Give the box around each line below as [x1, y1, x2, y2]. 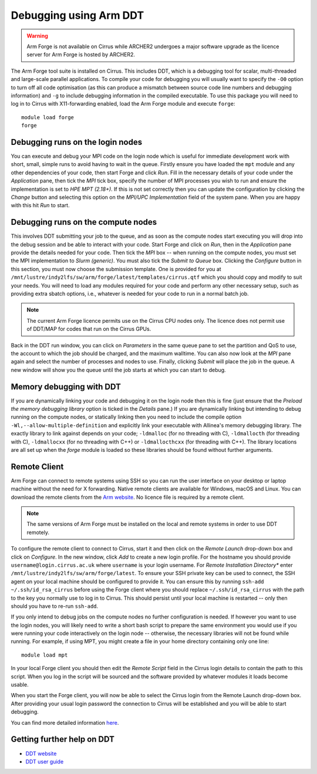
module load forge [21, 114, 75, 120]
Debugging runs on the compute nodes [11, 217, 157, 227]
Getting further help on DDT [11, 734, 114, 745]
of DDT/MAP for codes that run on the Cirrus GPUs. [26, 326, 151, 333]
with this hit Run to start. [11, 202, 70, 209]
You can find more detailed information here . [11, 719, 119, 726]
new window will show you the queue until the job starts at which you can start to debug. [11, 366, 226, 373]
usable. [11, 681, 29, 688]
